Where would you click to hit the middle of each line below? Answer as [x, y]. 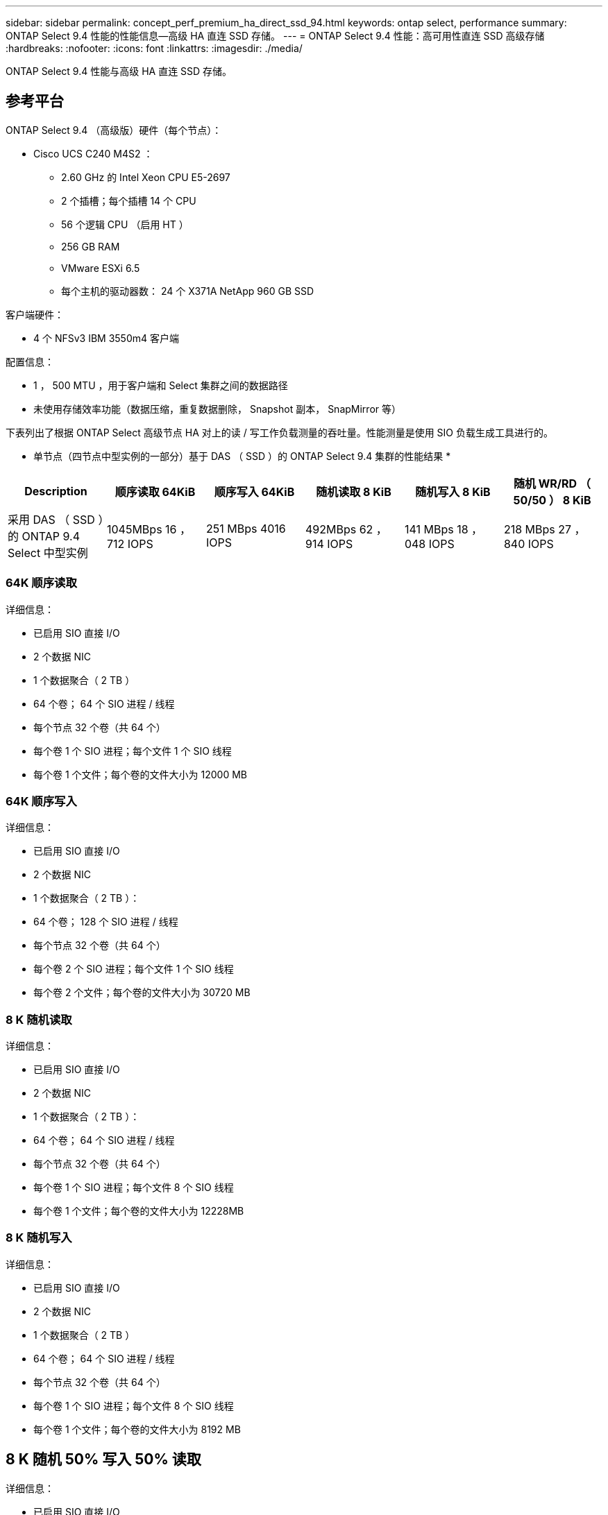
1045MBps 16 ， [149, 529]
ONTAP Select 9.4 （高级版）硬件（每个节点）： [114, 130]
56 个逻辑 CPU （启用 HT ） [125, 224]
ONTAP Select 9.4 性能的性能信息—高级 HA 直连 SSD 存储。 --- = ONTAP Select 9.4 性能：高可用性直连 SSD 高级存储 [275, 36]
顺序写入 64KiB [254, 491]
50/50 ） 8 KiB [552, 500]
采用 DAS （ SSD [51, 519]
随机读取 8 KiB [354, 491]
